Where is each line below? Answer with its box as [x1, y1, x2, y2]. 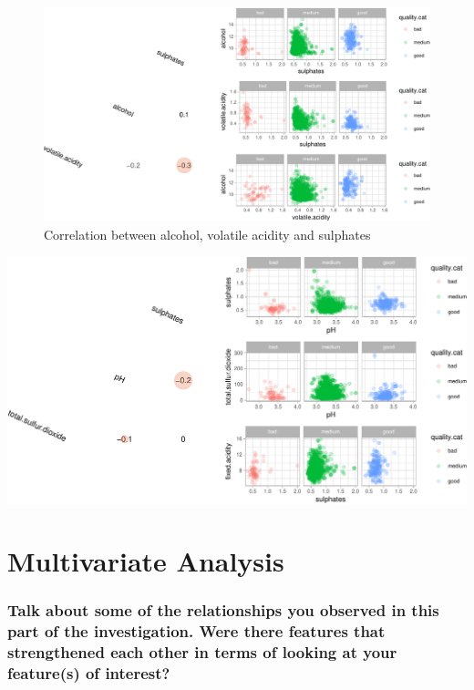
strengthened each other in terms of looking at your [7, 641, 397, 664]
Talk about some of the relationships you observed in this [7, 599, 439, 622]
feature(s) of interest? [7, 662, 170, 685]
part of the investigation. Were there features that [7, 620, 386, 643]
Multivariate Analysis [7, 542, 284, 580]
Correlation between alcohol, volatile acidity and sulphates [44, 224, 371, 243]
